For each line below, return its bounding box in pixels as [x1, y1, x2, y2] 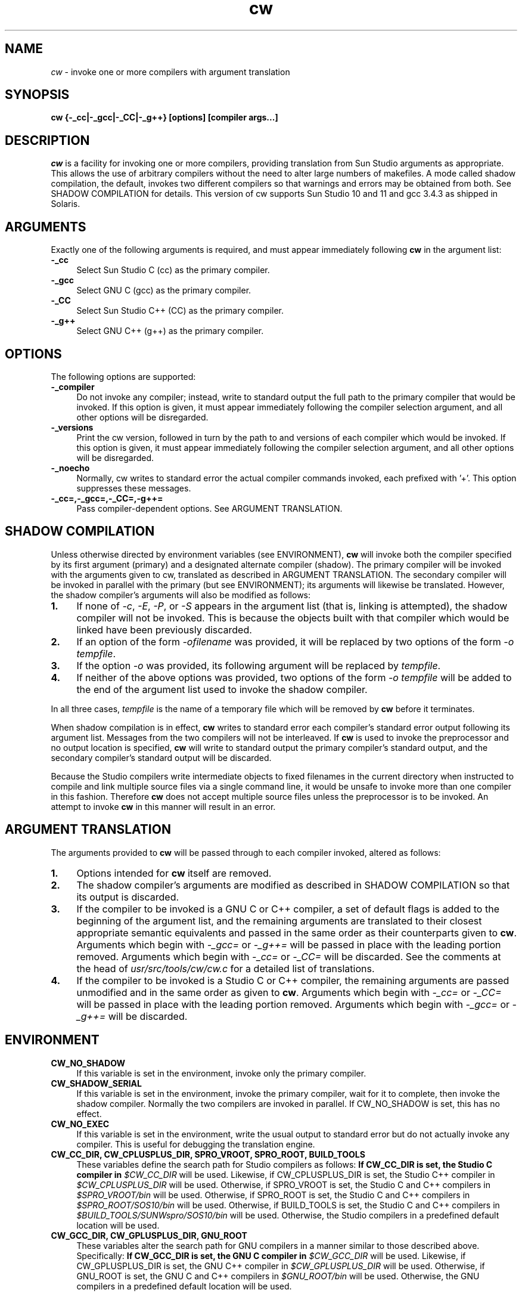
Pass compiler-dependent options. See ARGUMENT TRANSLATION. [76, 503, 343, 514]
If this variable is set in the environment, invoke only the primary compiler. [76, 1068, 366, 1078]
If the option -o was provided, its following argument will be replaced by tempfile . [76, 659, 441, 672]
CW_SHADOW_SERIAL [51, 1078, 142, 1088]
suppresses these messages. [76, 482, 191, 493]
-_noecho [51, 462, 90, 473]
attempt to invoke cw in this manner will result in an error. [51, 801, 276, 812]
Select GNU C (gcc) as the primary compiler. [76, 285, 251, 296]
